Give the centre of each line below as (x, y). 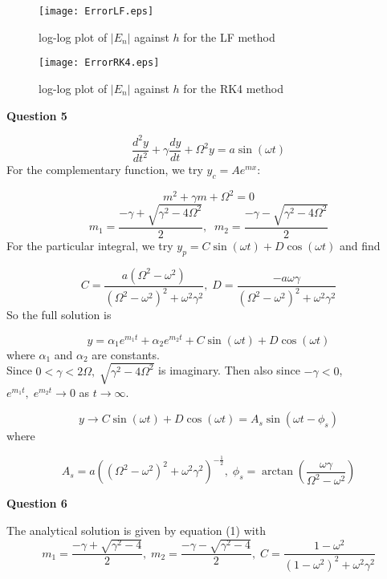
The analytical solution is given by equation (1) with (136, 530)
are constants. (126, 354)
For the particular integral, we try (90, 245)
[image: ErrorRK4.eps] (99, 63)
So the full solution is (59, 315)
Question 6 (37, 503)
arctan (277, 472)
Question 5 (37, 115)
